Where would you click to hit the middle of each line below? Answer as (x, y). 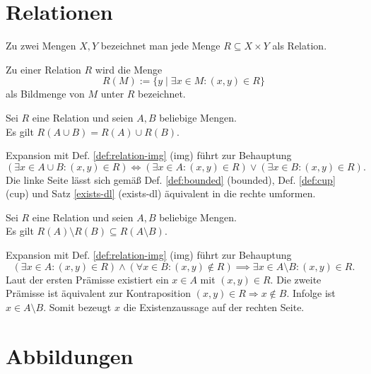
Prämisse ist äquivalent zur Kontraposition (98, 293)
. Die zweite (296, 279)
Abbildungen (70, 355)
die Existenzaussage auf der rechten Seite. (214, 306)
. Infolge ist (311, 293)
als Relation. (300, 46)
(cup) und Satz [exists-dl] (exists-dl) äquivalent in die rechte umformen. (161, 193)
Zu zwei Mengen (41, 46)
